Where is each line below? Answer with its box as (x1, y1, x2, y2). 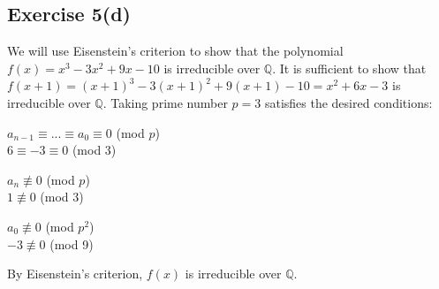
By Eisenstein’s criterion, (7, 264, 143, 283)
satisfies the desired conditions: (264, 93, 433, 111)
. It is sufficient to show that (272, 58, 427, 77)
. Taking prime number (102, 93, 228, 111)
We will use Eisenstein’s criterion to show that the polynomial (7, 42, 344, 60)
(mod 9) (49, 234, 94, 253)
